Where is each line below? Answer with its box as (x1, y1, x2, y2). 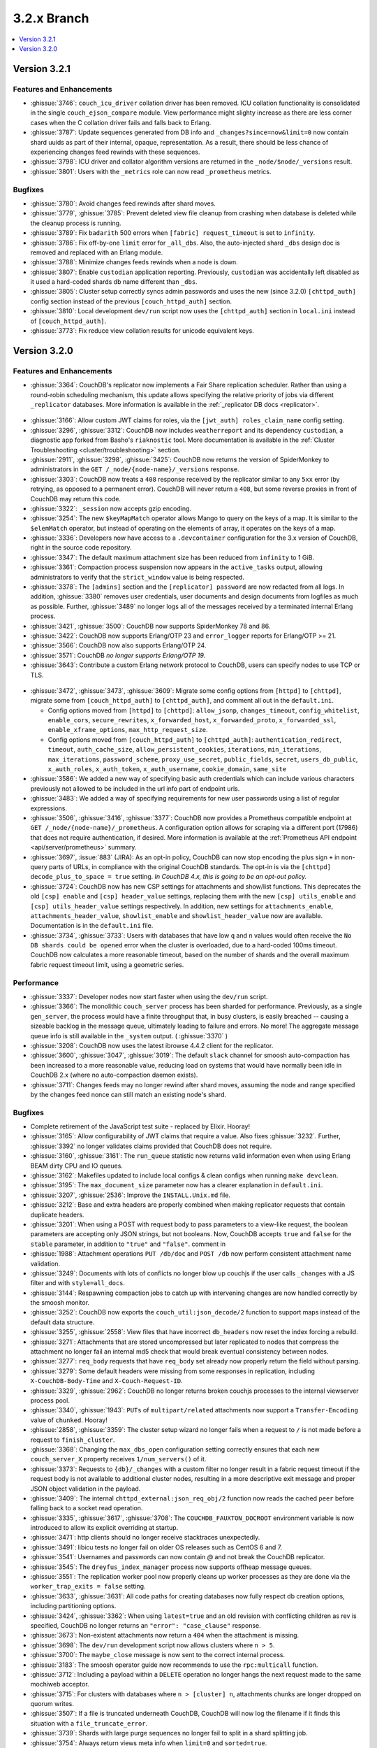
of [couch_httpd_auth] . (30, 317, 107, 325)
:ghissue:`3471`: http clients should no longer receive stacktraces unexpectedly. (30, 1533, 260, 1542)
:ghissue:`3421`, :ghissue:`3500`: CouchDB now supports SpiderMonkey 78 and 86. (30, 622, 271, 630)
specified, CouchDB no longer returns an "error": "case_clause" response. (30, 1621, 261, 1629)
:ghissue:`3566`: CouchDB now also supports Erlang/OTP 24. (30, 641, 207, 650)
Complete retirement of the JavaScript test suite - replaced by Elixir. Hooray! (30, 1122, 251, 1131)
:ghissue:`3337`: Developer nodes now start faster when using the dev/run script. (30, 993, 268, 1001)
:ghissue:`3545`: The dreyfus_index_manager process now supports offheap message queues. (30, 1563, 312, 1571)
